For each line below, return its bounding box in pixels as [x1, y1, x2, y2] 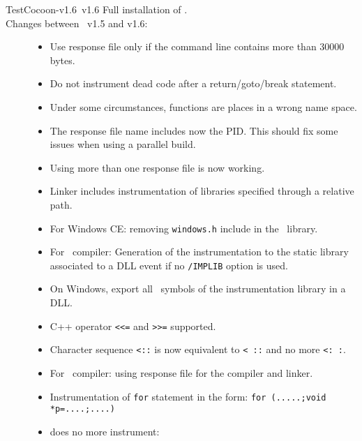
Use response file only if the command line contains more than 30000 [50, 39, 345, 54]
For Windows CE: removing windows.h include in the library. [50, 221, 318, 235]
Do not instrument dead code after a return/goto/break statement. [50, 76, 337, 91]
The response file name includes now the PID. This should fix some [50, 123, 338, 137]
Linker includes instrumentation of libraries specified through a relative [50, 184, 354, 198]
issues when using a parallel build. [50, 137, 196, 151]
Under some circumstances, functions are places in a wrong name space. [50, 99, 357, 114]
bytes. [50, 52, 75, 67]
